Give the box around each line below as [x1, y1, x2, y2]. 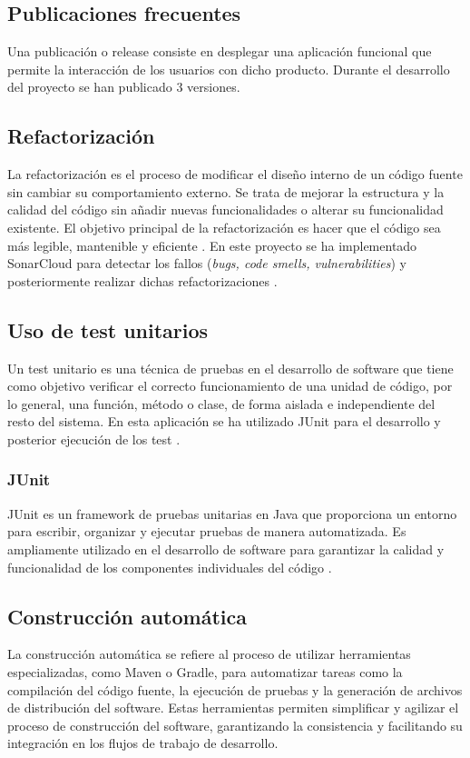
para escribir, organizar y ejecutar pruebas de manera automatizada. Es [7, 522, 406, 541]
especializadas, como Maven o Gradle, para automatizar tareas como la [7, 662, 403, 681]
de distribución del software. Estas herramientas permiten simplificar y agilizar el [7, 698, 459, 717]
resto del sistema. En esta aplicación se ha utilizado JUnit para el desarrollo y [7, 412, 441, 431]
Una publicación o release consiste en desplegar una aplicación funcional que [7, 42, 432, 61]
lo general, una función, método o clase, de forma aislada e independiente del [7, 394, 436, 413]
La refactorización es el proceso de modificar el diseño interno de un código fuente [7, 165, 463, 184]
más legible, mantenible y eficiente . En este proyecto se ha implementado [7, 235, 417, 254]
